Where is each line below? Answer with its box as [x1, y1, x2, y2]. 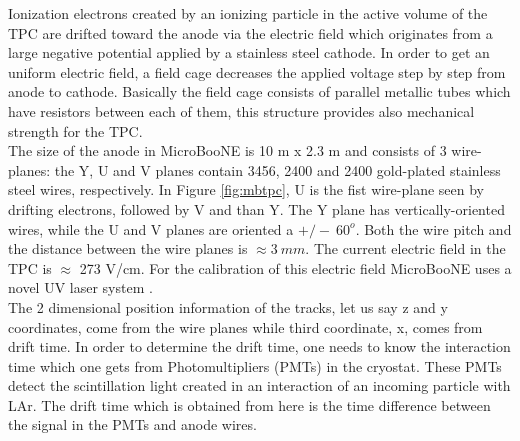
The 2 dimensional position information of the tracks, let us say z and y [8, 296, 448, 317]
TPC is [8, 257, 52, 278]
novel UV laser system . [8, 277, 153, 298]
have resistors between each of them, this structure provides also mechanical [8, 100, 475, 121]
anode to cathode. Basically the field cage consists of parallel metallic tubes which [8, 81, 511, 102]
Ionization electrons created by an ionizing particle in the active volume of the [8, 3, 488, 23]
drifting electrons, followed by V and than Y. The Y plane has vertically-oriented [8, 198, 505, 219]
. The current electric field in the [305, 238, 506, 259]
